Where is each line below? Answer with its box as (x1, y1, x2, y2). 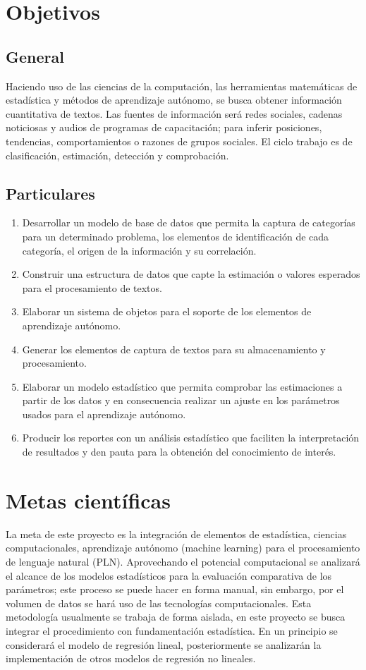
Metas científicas (6, 485, 171, 514)
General (6, 45, 64, 67)
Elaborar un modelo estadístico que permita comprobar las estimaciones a (22, 379, 343, 394)
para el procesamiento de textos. (22, 280, 162, 295)
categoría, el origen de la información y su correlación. (22, 243, 257, 257)
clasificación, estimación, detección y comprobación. (6, 147, 229, 162)
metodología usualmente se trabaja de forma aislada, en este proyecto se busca (6, 609, 346, 624)
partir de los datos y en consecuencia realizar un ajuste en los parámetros (22, 393, 340, 408)
